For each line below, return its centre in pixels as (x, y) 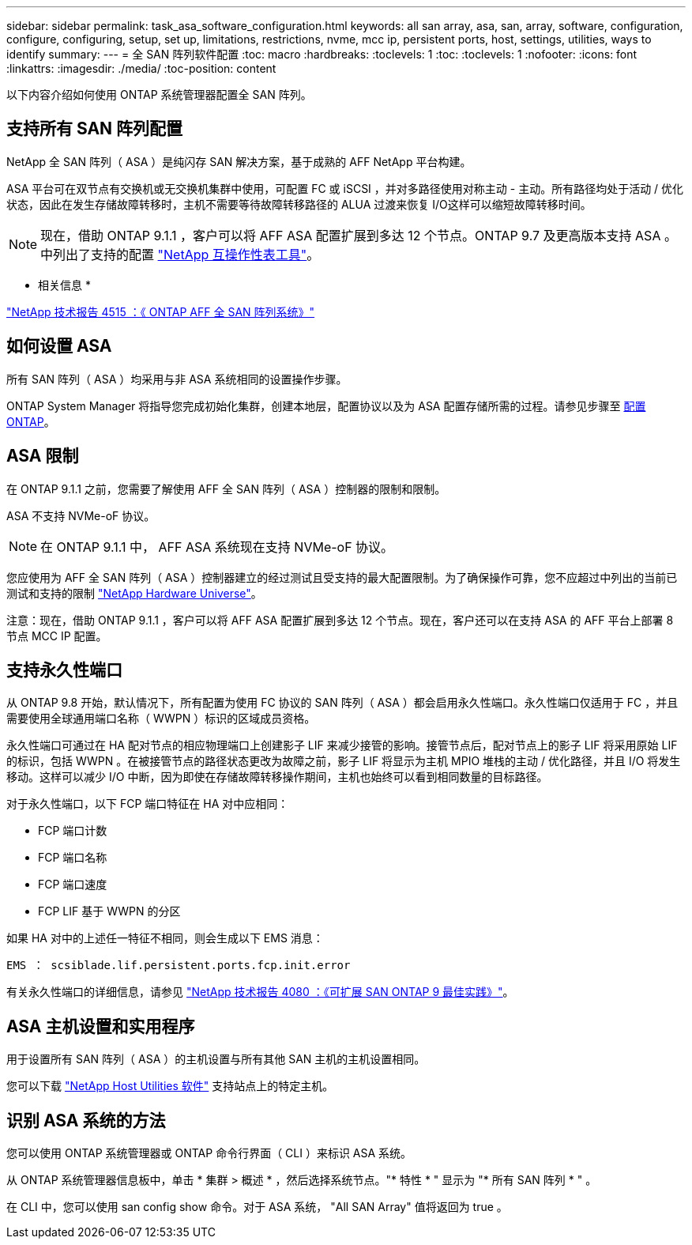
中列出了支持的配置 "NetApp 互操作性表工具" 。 (180, 254)
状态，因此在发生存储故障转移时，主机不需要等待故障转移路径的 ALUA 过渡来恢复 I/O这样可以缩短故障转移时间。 (299, 204)
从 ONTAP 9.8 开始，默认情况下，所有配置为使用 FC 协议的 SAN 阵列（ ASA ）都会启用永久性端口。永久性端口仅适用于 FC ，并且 (342, 703)
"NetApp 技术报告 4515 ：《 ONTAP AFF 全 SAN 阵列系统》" (161, 311)
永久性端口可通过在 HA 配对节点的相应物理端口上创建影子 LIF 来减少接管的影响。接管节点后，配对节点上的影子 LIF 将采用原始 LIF (342, 745)
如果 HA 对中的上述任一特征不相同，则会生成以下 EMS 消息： (165, 938)
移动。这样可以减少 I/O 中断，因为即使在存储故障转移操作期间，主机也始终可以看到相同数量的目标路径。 (277, 777)
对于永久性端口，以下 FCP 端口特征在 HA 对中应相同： (148, 804)
